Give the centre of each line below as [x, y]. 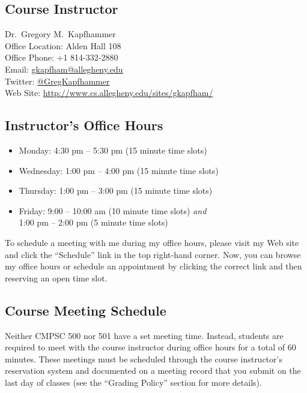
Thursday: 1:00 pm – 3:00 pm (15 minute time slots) [116, 190]
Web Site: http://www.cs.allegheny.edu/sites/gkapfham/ [109, 93]
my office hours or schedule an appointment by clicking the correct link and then [153, 266]
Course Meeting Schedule [86, 310]
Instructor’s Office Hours [84, 125]
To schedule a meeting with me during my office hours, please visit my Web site [152, 242]
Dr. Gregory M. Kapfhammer [60, 34]
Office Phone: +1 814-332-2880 [62, 57]
